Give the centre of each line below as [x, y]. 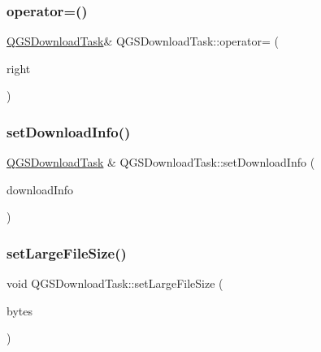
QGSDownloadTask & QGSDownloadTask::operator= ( [143, 41]
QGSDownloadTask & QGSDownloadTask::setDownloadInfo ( [161, 162]
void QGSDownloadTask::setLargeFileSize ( [115, 283]
